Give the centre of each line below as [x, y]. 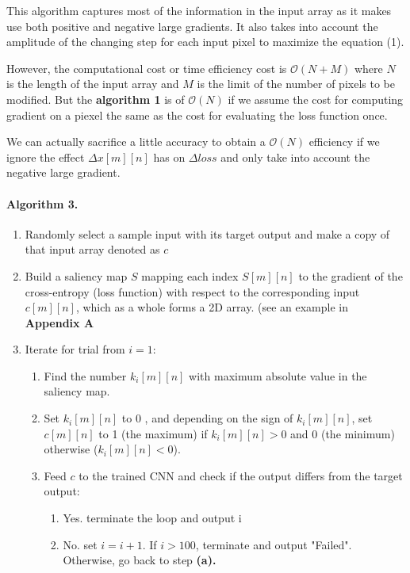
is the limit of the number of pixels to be [296, 84]
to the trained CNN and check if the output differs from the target [241, 475]
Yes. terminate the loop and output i [152, 518]
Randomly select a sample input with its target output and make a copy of [207, 233]
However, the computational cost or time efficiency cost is [147, 68]
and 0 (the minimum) [343, 433]
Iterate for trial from [75, 349]
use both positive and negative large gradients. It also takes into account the [192, 26]
